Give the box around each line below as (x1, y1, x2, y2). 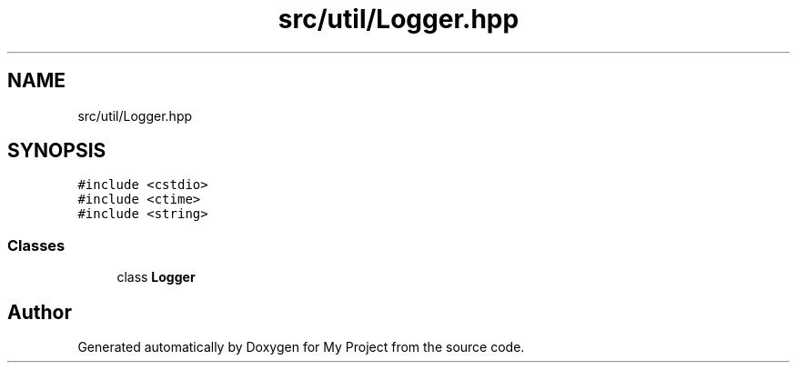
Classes (7, 235, 66, 255)
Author (7, 300, 72, 324)
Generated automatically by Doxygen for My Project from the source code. (77, 339, 525, 355)
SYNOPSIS (7, 139, 106, 163)
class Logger (116, 269, 196, 285)
